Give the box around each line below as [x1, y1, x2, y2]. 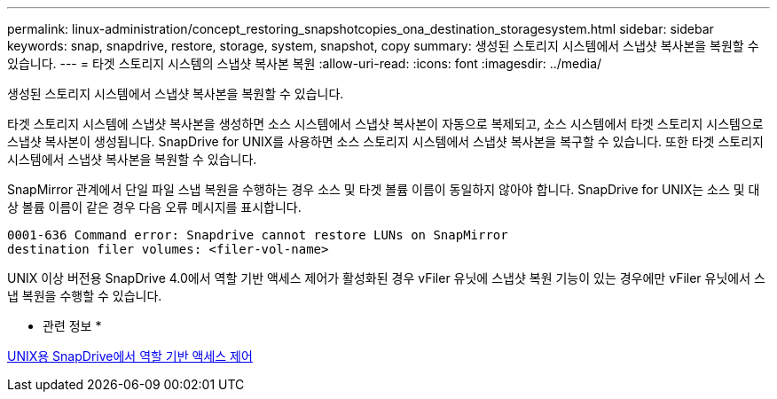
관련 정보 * [43, 318, 102, 333]
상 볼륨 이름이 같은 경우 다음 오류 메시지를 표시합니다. [7, 199, 302, 215]
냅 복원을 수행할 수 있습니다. [7, 288, 162, 303]
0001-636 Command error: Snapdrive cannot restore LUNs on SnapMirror [7, 228, 508, 242]
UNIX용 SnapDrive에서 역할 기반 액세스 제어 [7, 348, 253, 364]
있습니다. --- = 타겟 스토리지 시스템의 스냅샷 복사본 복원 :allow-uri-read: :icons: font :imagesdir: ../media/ [7, 56, 602, 71]
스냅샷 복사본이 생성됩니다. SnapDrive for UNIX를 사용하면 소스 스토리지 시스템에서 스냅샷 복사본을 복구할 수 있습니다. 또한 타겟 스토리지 [7, 134, 764, 149]
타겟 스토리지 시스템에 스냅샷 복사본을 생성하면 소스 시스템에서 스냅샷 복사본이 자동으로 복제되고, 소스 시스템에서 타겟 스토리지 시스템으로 [7, 116, 764, 131]
